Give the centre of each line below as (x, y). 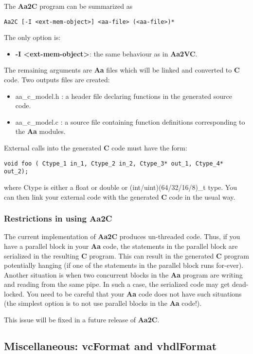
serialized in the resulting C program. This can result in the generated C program (126, 255)
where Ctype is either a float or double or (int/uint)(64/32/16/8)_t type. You (120, 187)
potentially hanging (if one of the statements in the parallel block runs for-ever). (124, 265)
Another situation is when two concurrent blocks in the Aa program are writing (123, 274)
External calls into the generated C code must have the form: (96, 148)
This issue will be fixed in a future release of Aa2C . (82, 320)
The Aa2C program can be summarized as (68, 6)
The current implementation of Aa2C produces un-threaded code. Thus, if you (122, 236)
